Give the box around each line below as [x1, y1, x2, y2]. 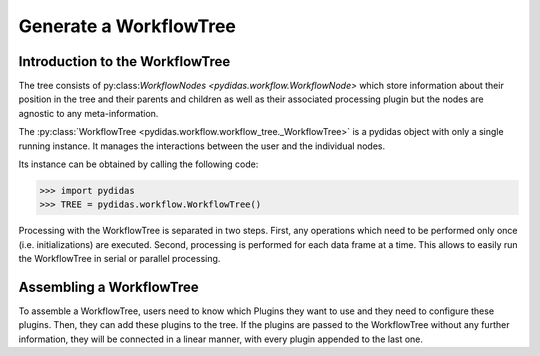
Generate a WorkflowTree [18, 15, 237, 37]
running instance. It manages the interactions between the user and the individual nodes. [18, 140, 385, 152]
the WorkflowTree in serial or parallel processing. [18, 253, 221, 265]
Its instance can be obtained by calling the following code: [18, 158, 259, 170]
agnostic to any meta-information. [18, 107, 159, 119]
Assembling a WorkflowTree [18, 278, 199, 295]
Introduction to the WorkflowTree [18, 53, 231, 70]
